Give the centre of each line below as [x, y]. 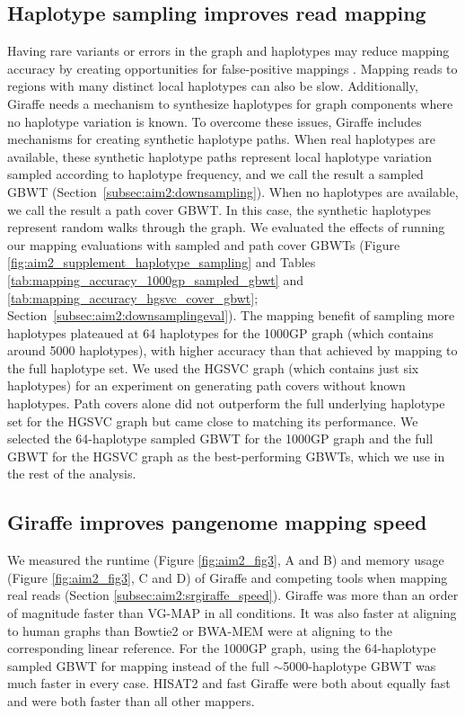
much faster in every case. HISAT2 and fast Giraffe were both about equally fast [229, 683]
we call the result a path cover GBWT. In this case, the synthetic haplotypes [219, 209]
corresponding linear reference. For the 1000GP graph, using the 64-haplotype [222, 648]
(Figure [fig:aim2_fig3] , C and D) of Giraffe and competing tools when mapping [228, 577]
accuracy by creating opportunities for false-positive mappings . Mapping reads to [232, 68]
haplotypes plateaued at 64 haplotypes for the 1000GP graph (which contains [220, 332]
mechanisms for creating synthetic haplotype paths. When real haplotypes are [221, 139]
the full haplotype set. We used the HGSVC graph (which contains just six [213, 367]
